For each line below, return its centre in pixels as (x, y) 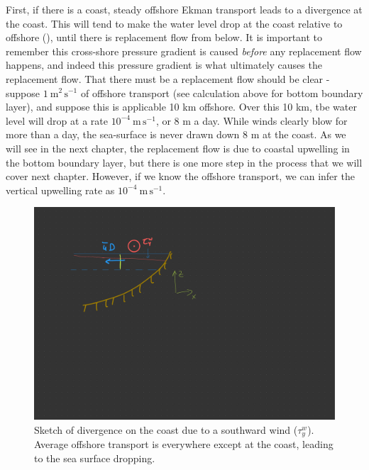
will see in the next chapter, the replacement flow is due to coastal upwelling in (178, 148)
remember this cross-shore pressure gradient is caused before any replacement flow (184, 51)
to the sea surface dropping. (95, 458)
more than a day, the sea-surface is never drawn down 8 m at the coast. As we (176, 134)
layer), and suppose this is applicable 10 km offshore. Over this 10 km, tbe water (181, 107)
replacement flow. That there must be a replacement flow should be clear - (168, 78)
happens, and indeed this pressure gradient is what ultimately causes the (164, 65)
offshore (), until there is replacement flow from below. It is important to (164, 37)
